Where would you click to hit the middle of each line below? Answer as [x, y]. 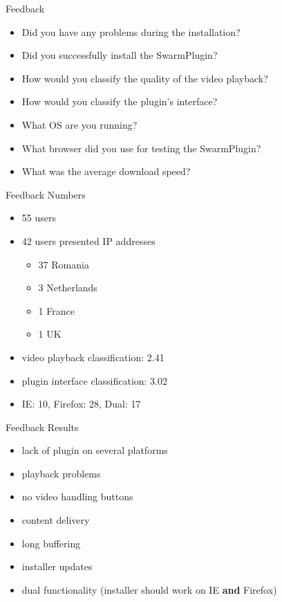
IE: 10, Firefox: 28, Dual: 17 [81, 404]
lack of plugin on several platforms [95, 450]
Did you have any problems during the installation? [131, 31]
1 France [56, 310]
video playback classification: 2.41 [93, 357]
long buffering [51, 543]
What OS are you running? [79, 124]
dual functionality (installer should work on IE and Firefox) [149, 589]
